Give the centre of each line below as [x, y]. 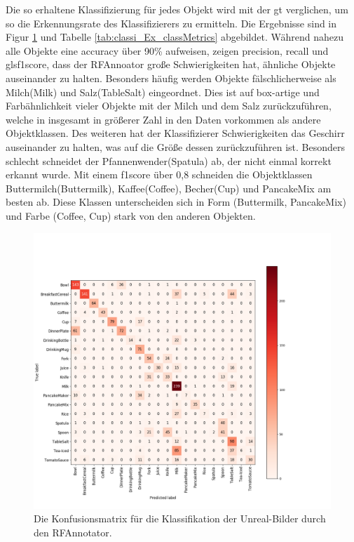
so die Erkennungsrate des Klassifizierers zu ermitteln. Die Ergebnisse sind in [171, 23]
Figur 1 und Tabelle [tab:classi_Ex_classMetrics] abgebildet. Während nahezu [175, 37]
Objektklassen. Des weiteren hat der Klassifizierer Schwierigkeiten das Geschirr [175, 133]
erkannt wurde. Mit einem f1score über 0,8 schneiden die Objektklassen [159, 174]
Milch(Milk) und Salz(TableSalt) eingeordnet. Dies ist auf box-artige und [163, 92]
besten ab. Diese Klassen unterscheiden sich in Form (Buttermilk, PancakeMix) [176, 202]
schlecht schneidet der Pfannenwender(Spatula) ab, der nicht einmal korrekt [169, 160]
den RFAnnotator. [73, 533]
